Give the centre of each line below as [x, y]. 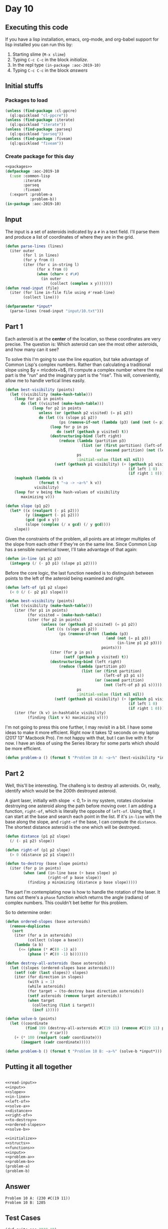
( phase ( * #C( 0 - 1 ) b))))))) [58, 954]
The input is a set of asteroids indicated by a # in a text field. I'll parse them [82, 232]
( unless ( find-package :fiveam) [39, 138]
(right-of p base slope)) [74, 878]
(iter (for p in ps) [71, 652]
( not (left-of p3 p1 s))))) [133, 685]
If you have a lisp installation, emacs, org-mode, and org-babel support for [82, 39]
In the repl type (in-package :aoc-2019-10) [57, 65]
